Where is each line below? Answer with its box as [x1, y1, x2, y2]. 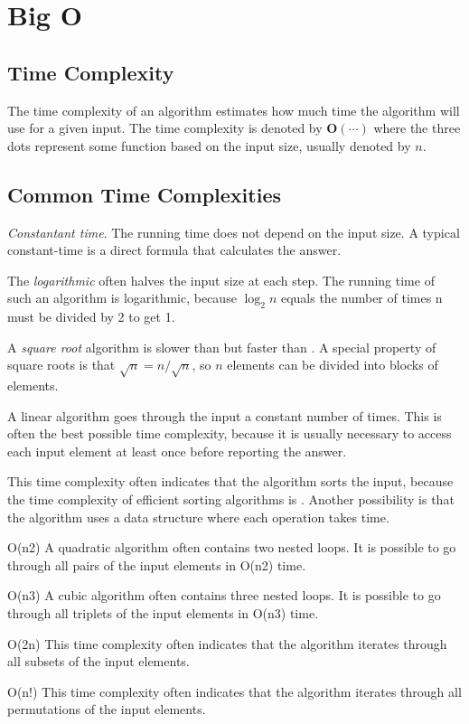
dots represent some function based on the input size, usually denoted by [7, 136, 411, 155]
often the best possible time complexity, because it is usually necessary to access [7, 424, 452, 443]
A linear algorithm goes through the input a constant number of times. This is [7, 406, 442, 425]
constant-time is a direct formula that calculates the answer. [7, 240, 342, 259]
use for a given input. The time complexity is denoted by [7, 118, 323, 137]
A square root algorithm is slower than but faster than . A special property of [7, 337, 436, 356]
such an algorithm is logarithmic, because [7, 288, 237, 307]
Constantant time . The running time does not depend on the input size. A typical [7, 222, 460, 241]
